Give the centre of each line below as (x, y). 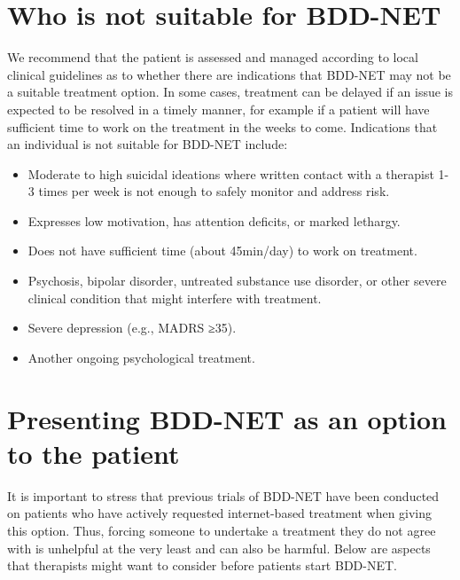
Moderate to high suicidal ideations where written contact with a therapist (231, 173)
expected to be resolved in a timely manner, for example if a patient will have (218, 109)
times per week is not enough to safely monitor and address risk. (214, 191)
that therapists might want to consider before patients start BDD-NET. (202, 565)
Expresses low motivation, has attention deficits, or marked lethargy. (214, 220)
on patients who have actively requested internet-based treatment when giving (220, 513)
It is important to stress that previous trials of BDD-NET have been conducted (223, 495)
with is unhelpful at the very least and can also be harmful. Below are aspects (219, 548)
